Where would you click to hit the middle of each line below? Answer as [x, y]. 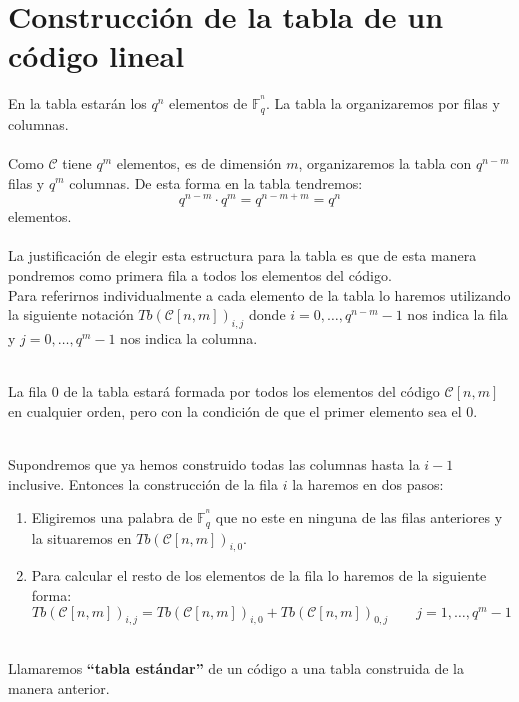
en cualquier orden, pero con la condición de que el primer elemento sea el [235, 410]
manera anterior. [59, 687]
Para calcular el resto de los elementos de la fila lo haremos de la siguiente [259, 575]
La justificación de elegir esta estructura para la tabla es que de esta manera [242, 255]
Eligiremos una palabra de [112, 517]
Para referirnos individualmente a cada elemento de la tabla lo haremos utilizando [259, 294]
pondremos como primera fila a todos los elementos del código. [200, 275]
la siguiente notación [71, 314]
